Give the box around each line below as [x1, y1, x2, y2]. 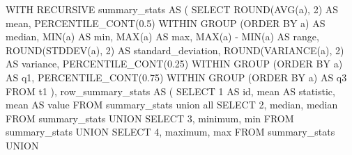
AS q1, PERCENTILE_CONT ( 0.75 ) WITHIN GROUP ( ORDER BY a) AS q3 [6, 70, 347, 84]
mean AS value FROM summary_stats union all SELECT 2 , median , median [6, 97, 338, 112]
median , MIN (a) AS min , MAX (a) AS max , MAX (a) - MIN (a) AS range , [6, 29, 319, 44]
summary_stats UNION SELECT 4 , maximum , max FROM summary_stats [6, 124, 335, 139]
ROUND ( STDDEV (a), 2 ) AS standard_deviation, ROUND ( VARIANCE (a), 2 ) [6, 42, 344, 57]
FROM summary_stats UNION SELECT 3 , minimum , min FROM [6, 111, 294, 125]
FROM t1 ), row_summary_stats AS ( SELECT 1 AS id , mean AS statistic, [6, 83, 335, 98]
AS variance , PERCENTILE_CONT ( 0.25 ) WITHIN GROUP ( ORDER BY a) [6, 56, 343, 71]
